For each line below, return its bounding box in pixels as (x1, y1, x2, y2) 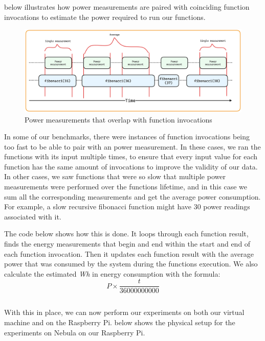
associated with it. (4, 211, 61, 222)
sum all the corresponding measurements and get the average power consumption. (4, 191, 261, 202)
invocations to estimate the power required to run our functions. (4, 11, 206, 22)
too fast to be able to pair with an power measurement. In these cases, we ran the (4, 141, 261, 152)
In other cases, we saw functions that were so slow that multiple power (4, 171, 226, 182)
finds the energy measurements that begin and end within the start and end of (4, 238, 251, 249)
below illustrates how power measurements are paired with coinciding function (4, 2, 250, 12)
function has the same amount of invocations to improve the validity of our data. (4, 161, 258, 172)
